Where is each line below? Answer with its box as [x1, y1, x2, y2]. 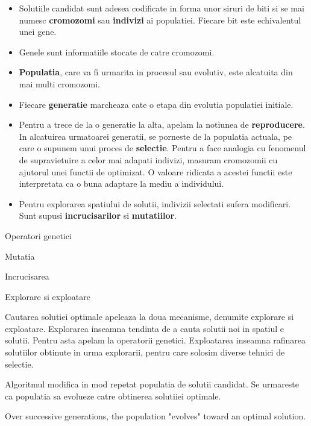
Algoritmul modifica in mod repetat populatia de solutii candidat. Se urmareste [5, 378, 300, 390]
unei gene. [19, 25, 57, 38]
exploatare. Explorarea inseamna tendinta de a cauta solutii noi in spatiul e [5, 322, 284, 334]
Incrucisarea [5, 270, 49, 283]
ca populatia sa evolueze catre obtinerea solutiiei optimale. [5, 389, 221, 402]
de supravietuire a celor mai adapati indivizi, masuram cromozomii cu [19, 153, 278, 166]
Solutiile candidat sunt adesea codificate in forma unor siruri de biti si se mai [19, 2, 304, 14]
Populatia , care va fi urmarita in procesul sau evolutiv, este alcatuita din [19, 66, 293, 78]
